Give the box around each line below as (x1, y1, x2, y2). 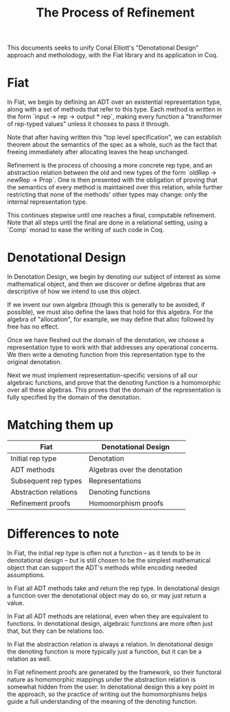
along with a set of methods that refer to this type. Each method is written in (7, 105, 222, 114)
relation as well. (7, 654, 51, 662)
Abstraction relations (10, 488, 78, 496)
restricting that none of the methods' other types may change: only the (7, 191, 208, 199)
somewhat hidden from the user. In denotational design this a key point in (7, 682, 215, 691)
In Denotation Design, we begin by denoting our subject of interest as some (7, 273, 221, 281)
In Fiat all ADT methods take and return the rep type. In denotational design (7, 584, 220, 592)
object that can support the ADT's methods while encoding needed (7, 563, 198, 572)
